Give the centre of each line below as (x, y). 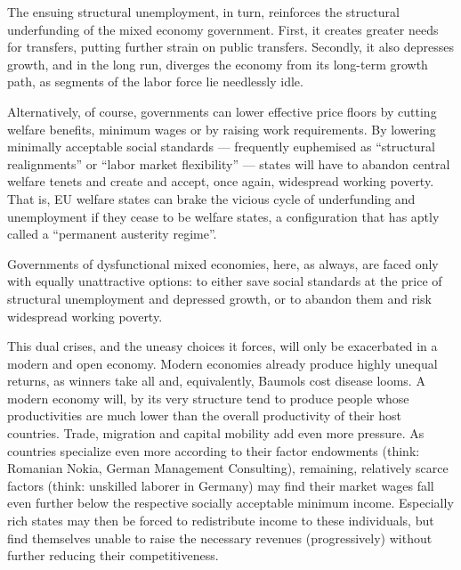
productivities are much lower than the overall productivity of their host (204, 415)
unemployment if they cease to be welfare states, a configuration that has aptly (223, 216)
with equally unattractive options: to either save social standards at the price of (225, 281)
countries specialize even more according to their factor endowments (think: (214, 450)
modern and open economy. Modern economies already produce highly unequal (222, 363)
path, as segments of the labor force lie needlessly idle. (155, 81)
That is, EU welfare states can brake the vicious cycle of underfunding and (211, 198)
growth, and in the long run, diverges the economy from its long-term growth (218, 64)
